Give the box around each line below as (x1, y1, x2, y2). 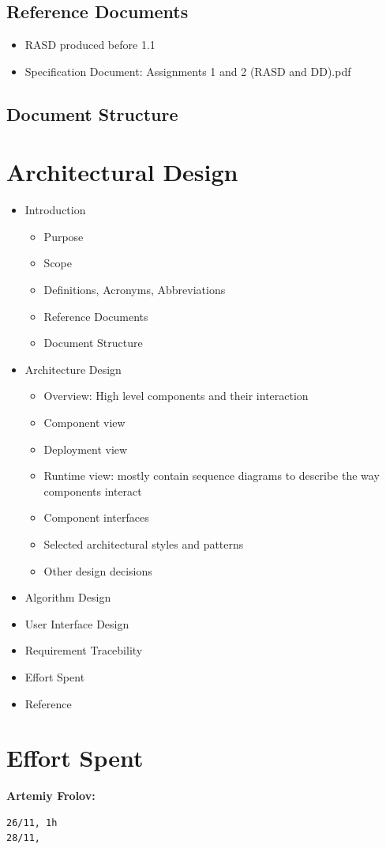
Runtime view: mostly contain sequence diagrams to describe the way (43, 467, 380, 484)
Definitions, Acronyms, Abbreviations (43, 281, 226, 298)
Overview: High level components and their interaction (43, 387, 309, 404)
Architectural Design (6, 156, 238, 188)
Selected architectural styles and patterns (43, 536, 244, 553)
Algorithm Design (24, 589, 111, 606)
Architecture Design (24, 360, 122, 377)
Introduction (24, 202, 86, 218)
